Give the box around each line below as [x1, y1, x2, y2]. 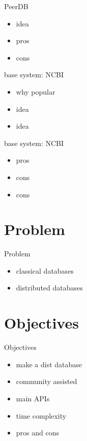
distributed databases [16, 282, 83, 293]
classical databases [16, 265, 74, 276]
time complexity [16, 410, 67, 421]
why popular [16, 86, 55, 97]
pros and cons [16, 427, 59, 438]
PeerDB [4, 1, 28, 11]
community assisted [16, 376, 77, 387]
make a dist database [16, 359, 82, 369]
